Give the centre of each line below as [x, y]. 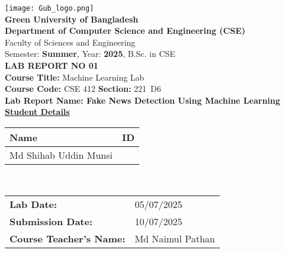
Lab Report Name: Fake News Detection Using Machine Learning [142, 100]
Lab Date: [33, 204]
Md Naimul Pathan [175, 238]
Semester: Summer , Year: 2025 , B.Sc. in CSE [90, 54]
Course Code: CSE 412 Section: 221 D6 [83, 89]
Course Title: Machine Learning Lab [75, 77]
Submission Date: [51, 221]
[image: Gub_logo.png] [49, 8]
